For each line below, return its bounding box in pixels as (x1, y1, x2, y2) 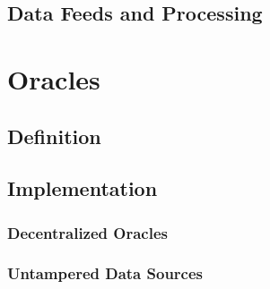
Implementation (7, 174, 158, 202)
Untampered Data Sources (7, 262, 204, 285)
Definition (7, 122, 101, 149)
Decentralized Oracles (7, 221, 168, 243)
